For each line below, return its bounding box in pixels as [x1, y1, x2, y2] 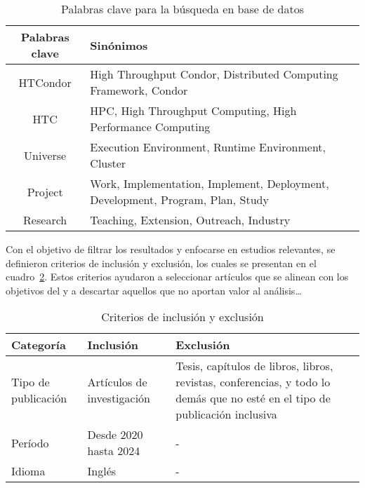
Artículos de [87, 374, 147, 391]
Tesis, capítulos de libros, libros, [175, 358, 333, 374]
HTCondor [18, 74, 72, 90]
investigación [87, 390, 151, 407]
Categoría [11, 337, 66, 353]
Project [27, 183, 63, 200]
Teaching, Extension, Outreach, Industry [90, 212, 291, 228]
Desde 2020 [87, 426, 143, 443]
